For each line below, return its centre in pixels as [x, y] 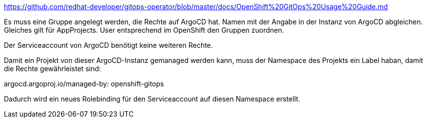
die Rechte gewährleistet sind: [53, 69]
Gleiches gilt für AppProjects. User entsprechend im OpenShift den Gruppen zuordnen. [144, 30]
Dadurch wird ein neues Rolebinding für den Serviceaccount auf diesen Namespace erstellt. [152, 99]
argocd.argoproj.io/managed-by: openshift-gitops [84, 84]
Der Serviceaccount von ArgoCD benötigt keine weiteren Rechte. [108, 45]
